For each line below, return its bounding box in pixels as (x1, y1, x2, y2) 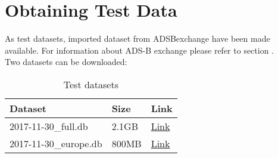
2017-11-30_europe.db (10, 136, 102, 150)
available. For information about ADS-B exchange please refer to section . (5, 44, 274, 56)
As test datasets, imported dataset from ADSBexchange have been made (5, 32, 270, 45)
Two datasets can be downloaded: (5, 55, 127, 68)
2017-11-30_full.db (10, 119, 88, 133)
